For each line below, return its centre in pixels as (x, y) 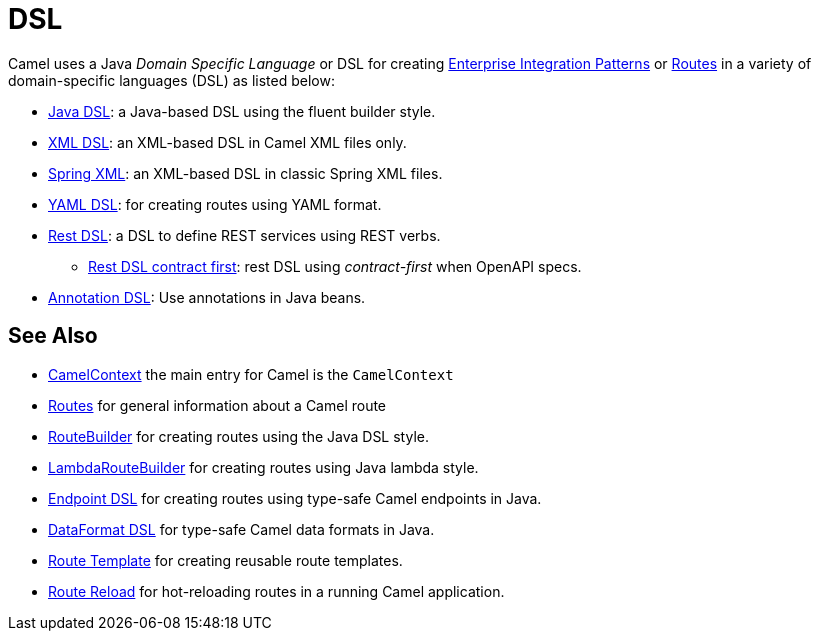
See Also (53, 336)
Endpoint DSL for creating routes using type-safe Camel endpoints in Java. (295, 498)
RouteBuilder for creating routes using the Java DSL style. (238, 436)
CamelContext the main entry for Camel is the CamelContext (251, 374)
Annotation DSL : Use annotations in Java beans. (207, 297)
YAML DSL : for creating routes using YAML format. (215, 204)
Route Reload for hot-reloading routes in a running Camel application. (276, 591)
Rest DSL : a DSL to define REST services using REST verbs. (244, 235)
